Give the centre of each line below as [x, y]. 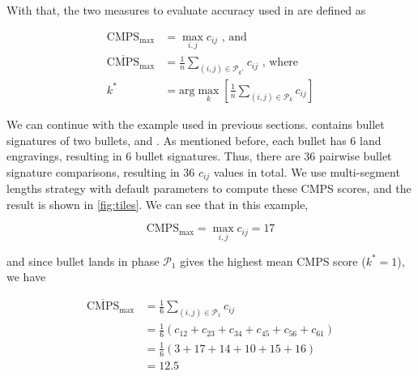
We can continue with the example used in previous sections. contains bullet [196, 124]
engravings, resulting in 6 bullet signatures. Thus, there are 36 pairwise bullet [199, 156]
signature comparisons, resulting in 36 [101, 171]
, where [280, 63]
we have [26, 277]
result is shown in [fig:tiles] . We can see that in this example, [158, 204]
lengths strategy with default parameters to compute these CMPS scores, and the [209, 188]
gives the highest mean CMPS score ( [273, 261]
